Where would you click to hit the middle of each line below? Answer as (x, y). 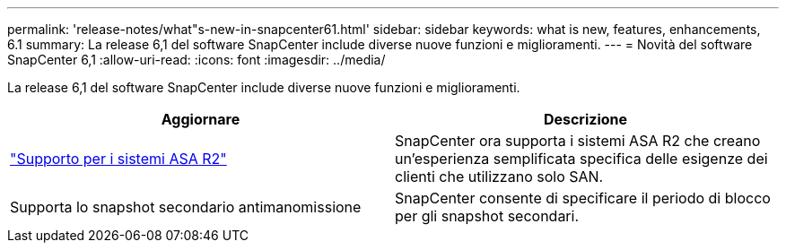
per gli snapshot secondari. (487, 216)
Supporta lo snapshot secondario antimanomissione (186, 207)
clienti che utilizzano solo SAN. (499, 177)
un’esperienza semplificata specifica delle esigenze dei (581, 159)
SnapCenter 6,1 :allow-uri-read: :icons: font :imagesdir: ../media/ (196, 60)
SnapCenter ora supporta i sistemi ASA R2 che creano (578, 141)
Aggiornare (201, 119)
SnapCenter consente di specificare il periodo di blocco (583, 198)
